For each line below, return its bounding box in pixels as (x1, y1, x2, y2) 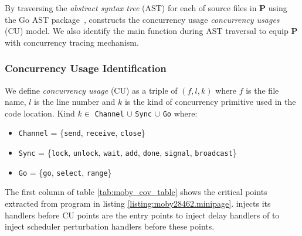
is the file (246, 84, 279, 96)
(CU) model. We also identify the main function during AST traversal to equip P (5, 25, 298, 37)
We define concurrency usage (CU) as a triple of (5, 84, 178, 96)
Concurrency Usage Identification (5, 61, 167, 76)
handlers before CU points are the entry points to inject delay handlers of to (5, 208, 280, 221)
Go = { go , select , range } (18, 166, 112, 178)
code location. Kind (5, 107, 75, 119)
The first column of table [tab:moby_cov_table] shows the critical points (5, 186, 267, 198)
